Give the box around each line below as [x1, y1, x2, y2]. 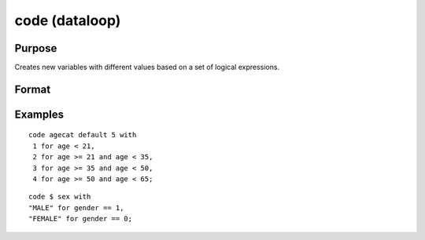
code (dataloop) [14, 12, 121, 29]
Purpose [14, 42, 57, 55]
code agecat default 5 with [28, 130, 137, 140]
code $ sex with [28, 192, 91, 202]
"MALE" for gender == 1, [28, 203, 124, 212]
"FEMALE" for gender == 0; [28, 214, 133, 224]
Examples [14, 107, 65, 121]
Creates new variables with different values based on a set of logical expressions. [14, 63, 279, 72]
